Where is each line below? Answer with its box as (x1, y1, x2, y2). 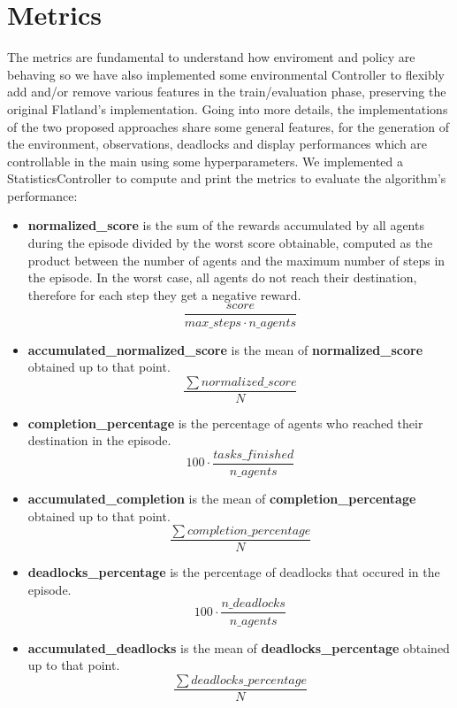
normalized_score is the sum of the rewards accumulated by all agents (27, 216, 424, 235)
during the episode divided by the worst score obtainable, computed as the (27, 234, 433, 252)
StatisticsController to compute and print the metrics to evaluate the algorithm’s (7, 169, 446, 188)
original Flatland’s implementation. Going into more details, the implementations (7, 99, 448, 118)
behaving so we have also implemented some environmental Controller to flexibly (7, 65, 445, 83)
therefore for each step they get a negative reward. (27, 285, 301, 304)
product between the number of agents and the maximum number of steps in (27, 250, 446, 269)
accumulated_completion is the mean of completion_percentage (27, 489, 416, 507)
